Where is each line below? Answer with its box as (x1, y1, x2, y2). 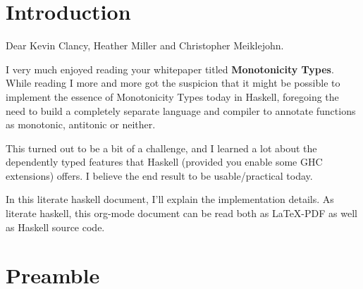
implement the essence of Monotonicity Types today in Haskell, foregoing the (6, 89, 339, 104)
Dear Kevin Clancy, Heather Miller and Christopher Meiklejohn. (6, 38, 284, 53)
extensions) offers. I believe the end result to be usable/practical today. (6, 168, 313, 183)
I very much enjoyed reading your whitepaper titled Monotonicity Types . (6, 61, 334, 76)
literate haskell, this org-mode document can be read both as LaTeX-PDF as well (6, 206, 357, 221)
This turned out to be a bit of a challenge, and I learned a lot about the (6, 140, 317, 155)
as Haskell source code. (6, 219, 105, 234)
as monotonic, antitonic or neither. (6, 117, 156, 132)
